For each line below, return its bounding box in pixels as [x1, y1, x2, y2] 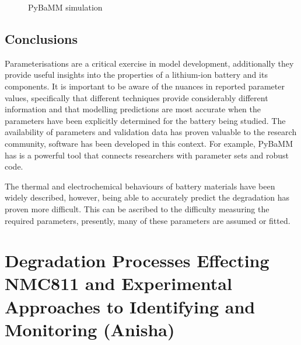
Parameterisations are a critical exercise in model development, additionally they [5, 57, 294, 69]
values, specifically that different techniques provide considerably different [5, 91, 268, 103]
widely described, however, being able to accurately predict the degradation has [5, 191, 290, 203]
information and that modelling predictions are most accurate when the [5, 103, 261, 115]
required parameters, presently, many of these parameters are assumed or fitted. [5, 214, 290, 226]
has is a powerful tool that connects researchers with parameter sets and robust [5, 149, 289, 161]
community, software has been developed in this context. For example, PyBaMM [5, 137, 293, 149]
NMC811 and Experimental [5, 271, 232, 295]
